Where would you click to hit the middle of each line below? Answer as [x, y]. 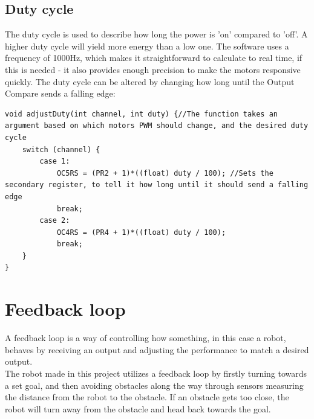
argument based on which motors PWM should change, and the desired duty [157, 126]
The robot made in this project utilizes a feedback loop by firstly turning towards [156, 373]
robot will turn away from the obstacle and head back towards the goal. [138, 408]
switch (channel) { [61, 149]
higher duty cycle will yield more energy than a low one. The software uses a [147, 46]
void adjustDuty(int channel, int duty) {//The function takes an [142, 114]
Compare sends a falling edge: [60, 93]
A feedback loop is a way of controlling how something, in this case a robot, [146, 338]
